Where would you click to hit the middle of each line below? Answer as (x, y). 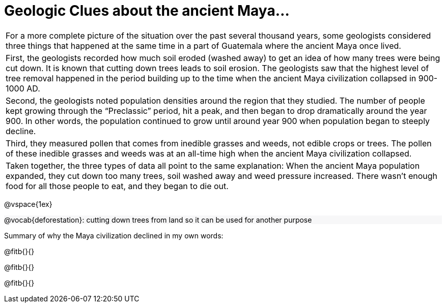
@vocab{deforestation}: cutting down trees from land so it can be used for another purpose (158, 220)
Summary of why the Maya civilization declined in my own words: (114, 235)
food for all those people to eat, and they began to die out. (117, 186)
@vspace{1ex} (28, 204)
